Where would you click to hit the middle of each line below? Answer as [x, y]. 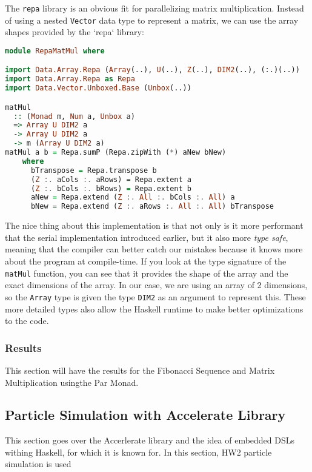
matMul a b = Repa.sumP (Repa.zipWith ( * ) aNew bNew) [116, 153]
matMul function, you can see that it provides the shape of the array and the [147, 273]
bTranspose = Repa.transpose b [94, 170]
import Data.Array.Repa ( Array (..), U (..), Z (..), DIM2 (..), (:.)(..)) [152, 70]
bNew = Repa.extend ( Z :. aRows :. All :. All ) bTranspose [152, 207]
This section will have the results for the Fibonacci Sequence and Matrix [140, 370]
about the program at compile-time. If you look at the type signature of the [146, 261]
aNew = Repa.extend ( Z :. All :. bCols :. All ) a [133, 197]
